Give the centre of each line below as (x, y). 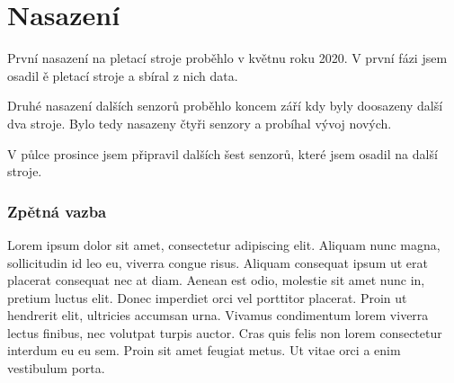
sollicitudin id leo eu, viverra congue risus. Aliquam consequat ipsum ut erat (218, 262)
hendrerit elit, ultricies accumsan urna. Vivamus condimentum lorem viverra (218, 315)
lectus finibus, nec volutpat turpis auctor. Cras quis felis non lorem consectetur (225, 332)
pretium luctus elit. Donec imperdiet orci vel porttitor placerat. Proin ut (207, 297)
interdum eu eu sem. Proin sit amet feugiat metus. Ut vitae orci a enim (204, 350)
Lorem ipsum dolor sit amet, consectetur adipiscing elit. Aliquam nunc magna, (224, 244)
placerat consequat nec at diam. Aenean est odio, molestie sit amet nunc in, (216, 280)
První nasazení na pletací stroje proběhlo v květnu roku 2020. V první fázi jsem (227, 58)
